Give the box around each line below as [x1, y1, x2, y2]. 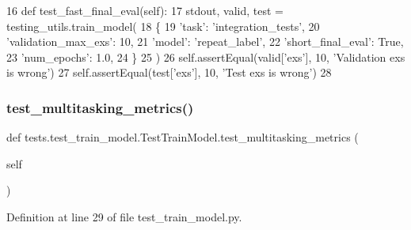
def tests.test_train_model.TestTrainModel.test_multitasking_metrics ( [6, 129, 359, 145]
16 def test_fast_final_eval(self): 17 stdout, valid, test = [6, 2, 284, 18]
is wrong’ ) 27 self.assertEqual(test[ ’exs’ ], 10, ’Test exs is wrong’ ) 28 [6, 64, 332, 81]
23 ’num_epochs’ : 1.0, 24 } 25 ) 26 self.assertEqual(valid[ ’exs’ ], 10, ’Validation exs [6, 48, 405, 65]
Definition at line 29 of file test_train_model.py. [6, 208, 242, 224]
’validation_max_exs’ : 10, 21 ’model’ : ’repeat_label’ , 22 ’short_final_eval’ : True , [6, 33, 404, 50]
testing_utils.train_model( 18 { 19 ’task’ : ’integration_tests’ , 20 [6, 17, 320, 34]
